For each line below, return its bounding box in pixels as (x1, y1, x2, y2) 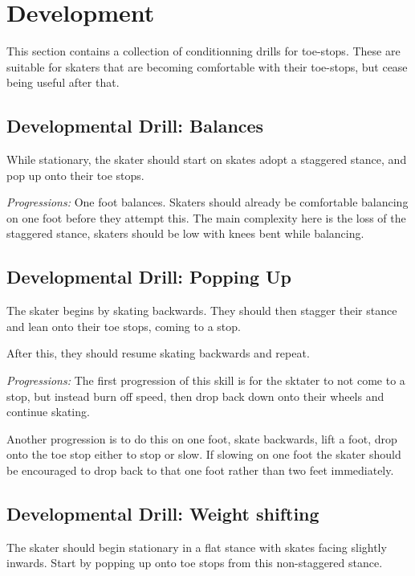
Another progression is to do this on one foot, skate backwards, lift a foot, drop (6, 430, 397, 447)
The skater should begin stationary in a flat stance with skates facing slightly (6, 538, 387, 555)
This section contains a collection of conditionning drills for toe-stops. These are (6, 43, 401, 59)
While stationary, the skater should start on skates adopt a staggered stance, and (6, 151, 407, 168)
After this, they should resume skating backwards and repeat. (6, 345, 310, 362)
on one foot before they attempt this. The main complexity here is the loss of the (6, 209, 406, 226)
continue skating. (6, 403, 90, 420)
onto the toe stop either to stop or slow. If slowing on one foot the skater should (6, 446, 401, 463)
